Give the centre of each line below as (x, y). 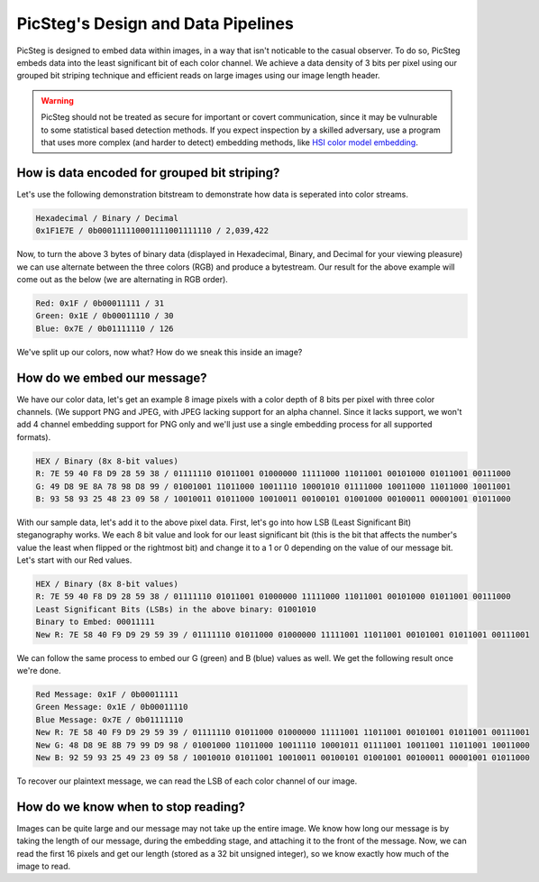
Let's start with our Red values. (74, 560)
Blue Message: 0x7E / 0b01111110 (110, 720)
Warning (57, 100)
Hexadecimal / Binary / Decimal (107, 218)
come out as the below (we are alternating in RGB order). (123, 279)
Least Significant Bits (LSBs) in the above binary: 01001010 (176, 609)
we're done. (39, 671)
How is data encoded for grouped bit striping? (148, 173)
